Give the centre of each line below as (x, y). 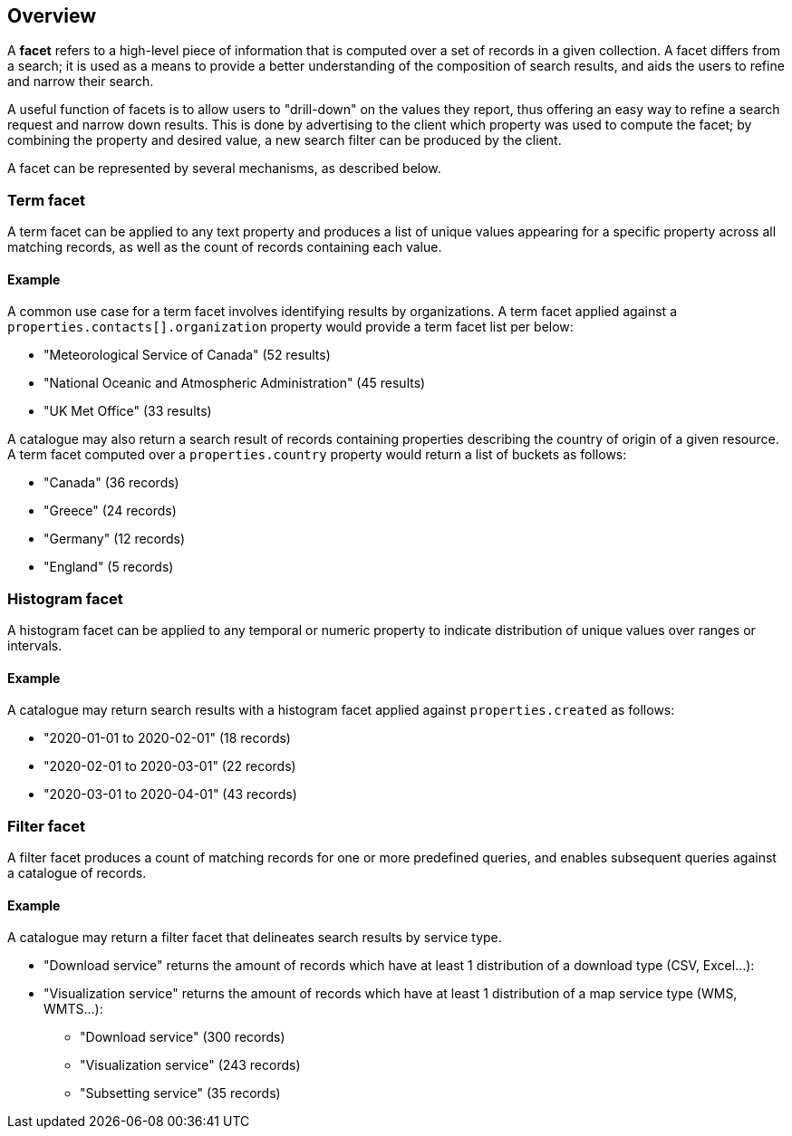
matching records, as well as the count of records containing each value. (225, 247)
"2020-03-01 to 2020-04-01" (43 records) (170, 794)
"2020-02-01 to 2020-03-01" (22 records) (170, 766)
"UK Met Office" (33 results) (128, 411)
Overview (52, 16)
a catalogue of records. (77, 873)
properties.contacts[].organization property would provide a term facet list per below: (290, 327)
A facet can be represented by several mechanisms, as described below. (224, 168)
